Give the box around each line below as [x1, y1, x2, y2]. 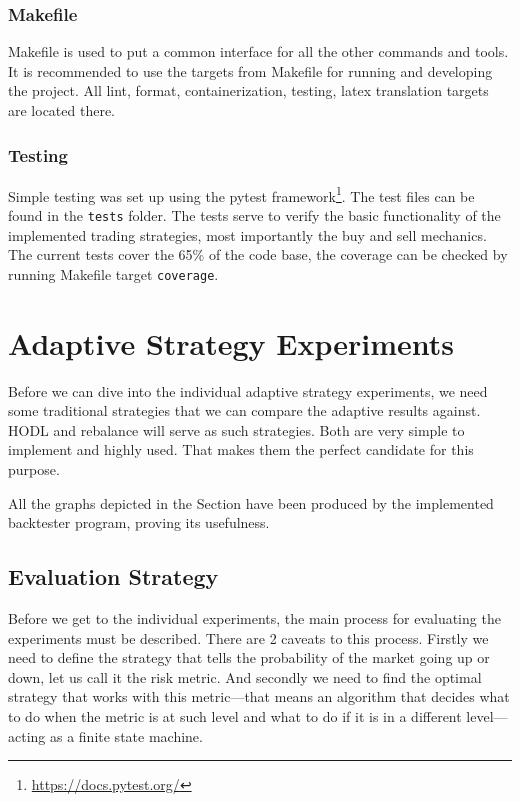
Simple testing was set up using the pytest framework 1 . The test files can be [8, 182, 475, 206]
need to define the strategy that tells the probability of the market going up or [8, 647, 490, 668]
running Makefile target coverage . [8, 263, 219, 284]
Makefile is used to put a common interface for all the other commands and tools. [8, 41, 509, 62]
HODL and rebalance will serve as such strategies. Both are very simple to [8, 419, 465, 440]
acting [8, 725, 46, 746]
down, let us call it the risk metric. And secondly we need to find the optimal [8, 666, 482, 687]
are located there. [8, 100, 116, 120]
